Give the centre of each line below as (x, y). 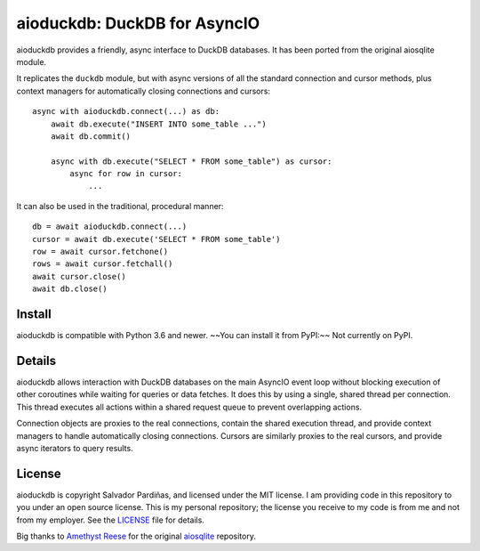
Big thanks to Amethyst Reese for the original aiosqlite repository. (136, 536)
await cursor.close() (79, 276)
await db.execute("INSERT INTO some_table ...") (158, 124)
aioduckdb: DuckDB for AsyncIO (138, 23)
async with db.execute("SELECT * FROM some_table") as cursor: (191, 161)
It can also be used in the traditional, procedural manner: (120, 206)
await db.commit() (91, 136)
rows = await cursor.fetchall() (103, 264)
